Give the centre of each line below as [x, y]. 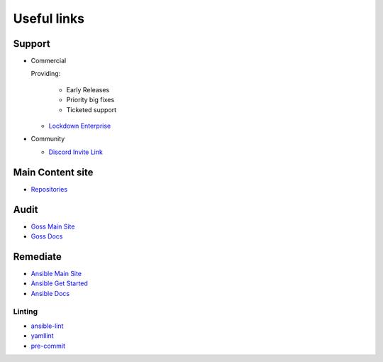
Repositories [49, 189]
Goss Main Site [53, 226]
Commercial [49, 61]
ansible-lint [47, 326]
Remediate [37, 257]
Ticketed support [91, 109]
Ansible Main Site [56, 273]
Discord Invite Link [76, 152]
